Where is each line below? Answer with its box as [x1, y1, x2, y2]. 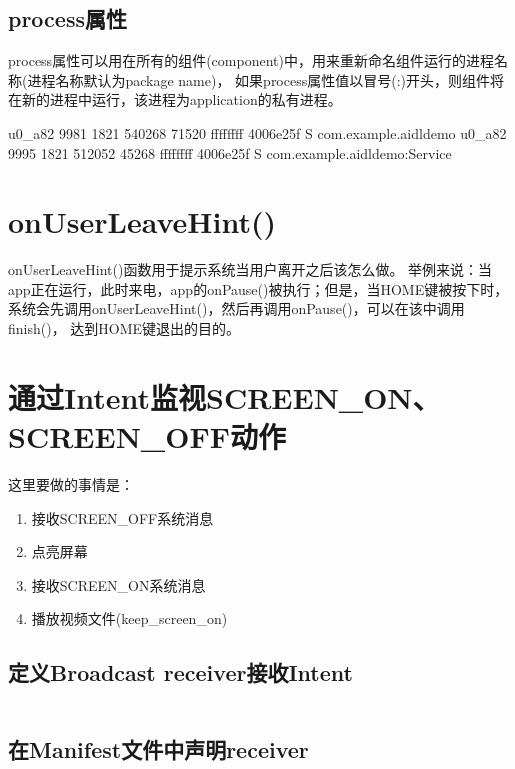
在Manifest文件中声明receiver [8, 733, 309, 764]
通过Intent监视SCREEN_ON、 [8, 376, 441, 417]
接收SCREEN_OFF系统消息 [31, 507, 214, 528]
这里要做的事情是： [8, 473, 134, 494]
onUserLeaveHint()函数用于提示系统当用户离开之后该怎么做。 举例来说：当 [8, 259, 493, 280]
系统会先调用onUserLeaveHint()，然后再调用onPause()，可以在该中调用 [8, 298, 465, 319]
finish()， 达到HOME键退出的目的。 [8, 318, 241, 339]
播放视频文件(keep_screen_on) [31, 608, 228, 629]
